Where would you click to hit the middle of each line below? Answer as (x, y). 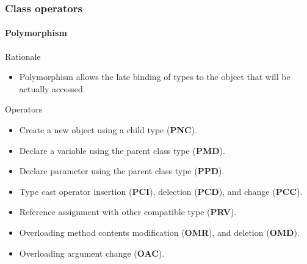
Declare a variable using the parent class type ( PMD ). (122, 150)
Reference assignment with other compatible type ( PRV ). (128, 212)
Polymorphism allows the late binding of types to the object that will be (155, 77)
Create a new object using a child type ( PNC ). (108, 130)
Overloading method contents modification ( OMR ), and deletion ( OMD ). (159, 232)
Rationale (23, 56)
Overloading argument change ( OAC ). (92, 253)
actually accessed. (52, 88)
